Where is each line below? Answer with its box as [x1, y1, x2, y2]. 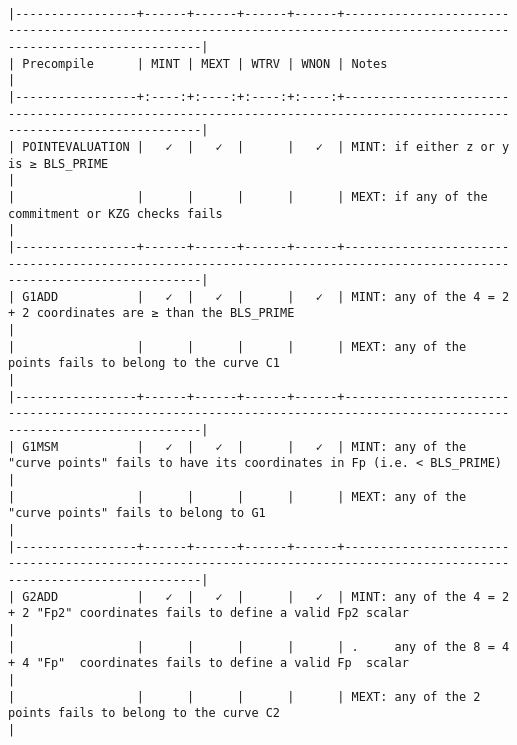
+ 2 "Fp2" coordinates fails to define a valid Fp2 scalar [8, 606, 409, 621]
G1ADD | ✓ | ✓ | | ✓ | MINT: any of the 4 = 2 [22, 289, 510, 304]
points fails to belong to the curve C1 [8, 356, 281, 371]
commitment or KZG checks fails [8, 206, 223, 221]
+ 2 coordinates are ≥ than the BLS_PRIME [8, 306, 295, 321]
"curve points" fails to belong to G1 [8, 506, 266, 521]
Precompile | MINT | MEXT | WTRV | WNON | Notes [22, 56, 388, 71]
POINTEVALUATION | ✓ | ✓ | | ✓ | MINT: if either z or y [22, 139, 510, 154]
